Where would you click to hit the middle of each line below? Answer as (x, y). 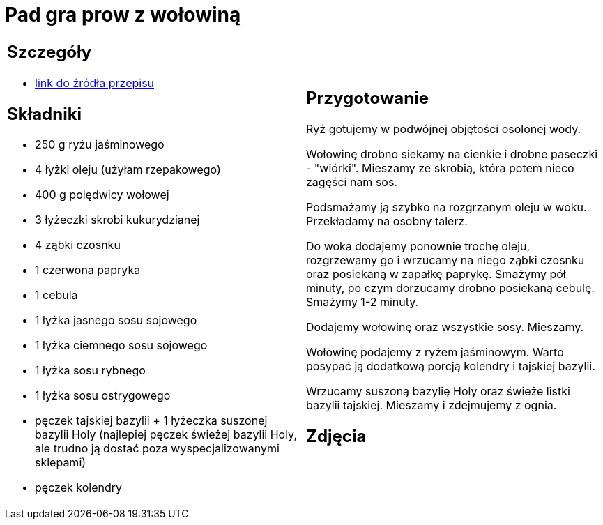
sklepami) (61, 463)
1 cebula (56, 295)
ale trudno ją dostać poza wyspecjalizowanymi (157, 449)
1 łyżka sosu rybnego (90, 371)
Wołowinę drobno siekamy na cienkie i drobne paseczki (452, 154)
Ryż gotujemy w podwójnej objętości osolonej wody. (444, 129)
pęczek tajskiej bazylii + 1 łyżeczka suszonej (151, 421)
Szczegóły (49, 52)
